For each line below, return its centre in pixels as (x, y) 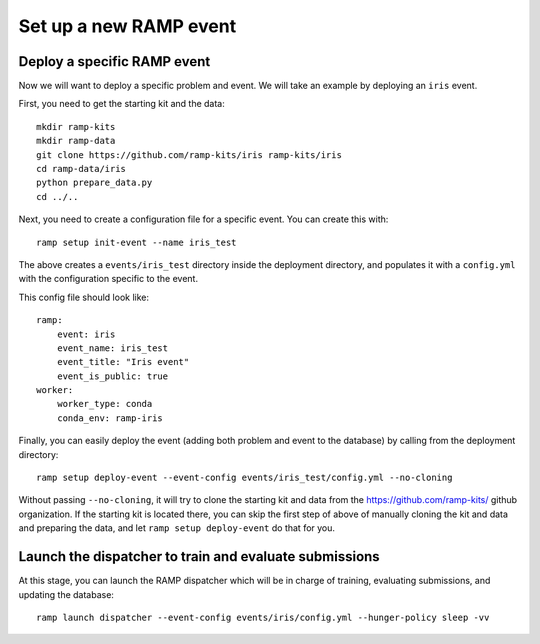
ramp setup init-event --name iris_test (136, 242)
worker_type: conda (104, 404)
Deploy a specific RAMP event (114, 61)
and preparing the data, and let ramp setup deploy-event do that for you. (176, 528)
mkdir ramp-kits (76, 126)
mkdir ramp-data (76, 141)
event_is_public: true (112, 376)
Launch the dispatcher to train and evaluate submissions (199, 556)
